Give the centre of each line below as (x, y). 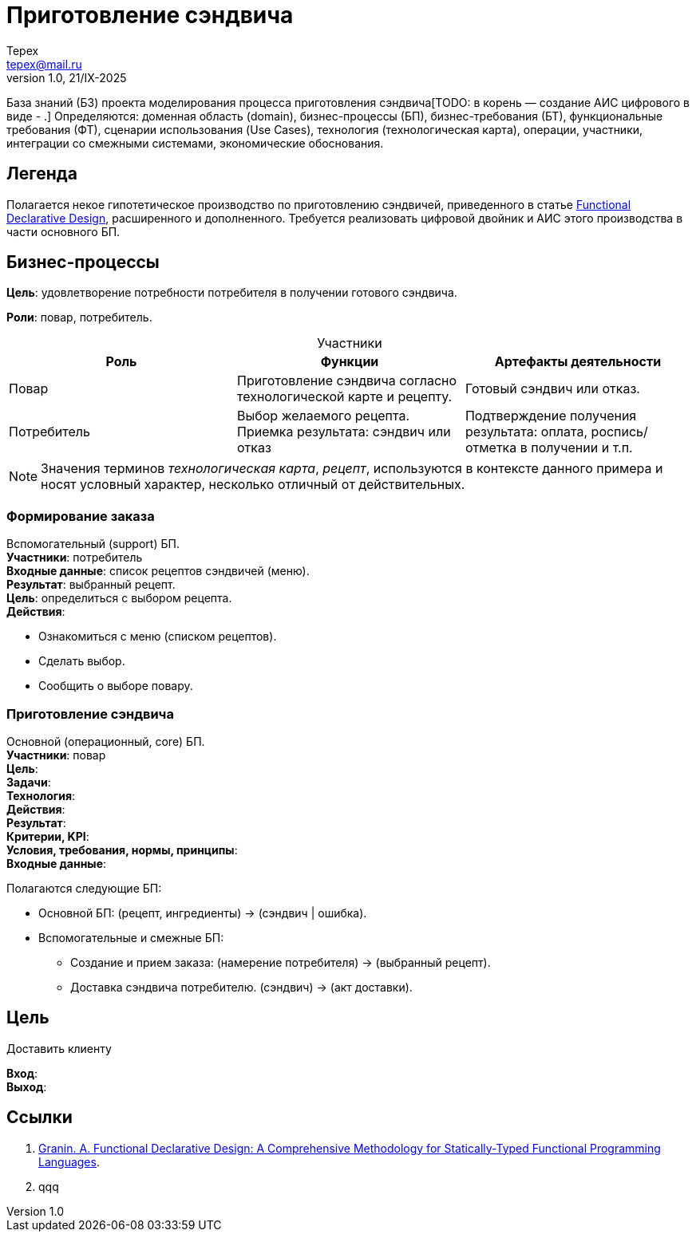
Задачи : (29, 782)
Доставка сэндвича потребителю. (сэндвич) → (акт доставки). (241, 987)
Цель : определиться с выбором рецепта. (119, 598)
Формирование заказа (81, 516)
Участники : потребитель (75, 558)
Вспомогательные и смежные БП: (131, 937)
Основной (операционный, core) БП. (106, 741)
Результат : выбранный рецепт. (91, 585)
